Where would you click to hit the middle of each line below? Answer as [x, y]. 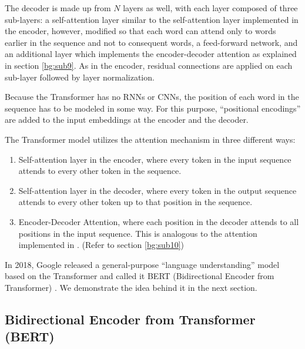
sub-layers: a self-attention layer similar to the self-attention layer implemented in [152, 19]
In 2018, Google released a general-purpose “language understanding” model [142, 264]
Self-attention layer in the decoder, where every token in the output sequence [157, 190]
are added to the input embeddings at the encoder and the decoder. [127, 120]
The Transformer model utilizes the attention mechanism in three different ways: [150, 139]
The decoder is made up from [58, 8]
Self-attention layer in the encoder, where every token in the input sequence [155, 159]
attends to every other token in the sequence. [100, 171]
